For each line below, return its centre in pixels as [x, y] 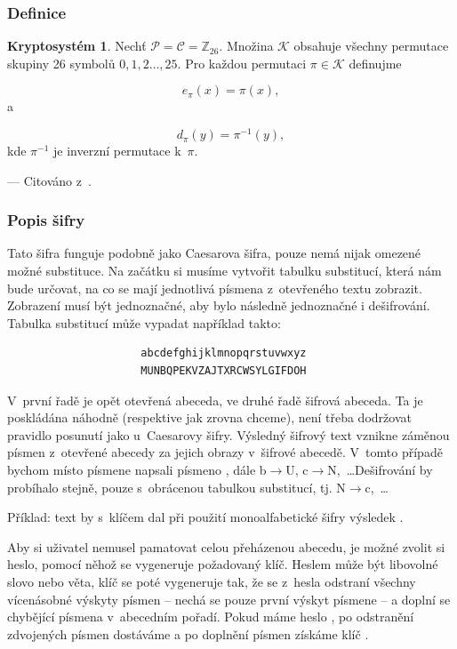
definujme [375, 63]
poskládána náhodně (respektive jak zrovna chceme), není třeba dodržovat [209, 417]
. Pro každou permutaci [242, 63]
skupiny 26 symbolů [61, 63]
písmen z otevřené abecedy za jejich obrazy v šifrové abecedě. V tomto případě [225, 452]
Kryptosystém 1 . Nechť [77, 46]
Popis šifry [46, 220]
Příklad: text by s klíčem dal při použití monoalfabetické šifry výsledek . [205, 517]
